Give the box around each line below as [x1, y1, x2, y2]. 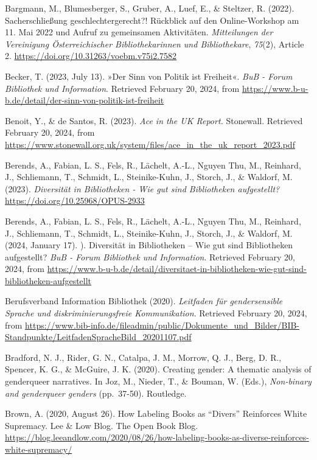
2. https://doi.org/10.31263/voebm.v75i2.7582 [5, 49, 177, 62]
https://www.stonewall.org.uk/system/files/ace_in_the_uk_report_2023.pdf [5, 138, 295, 150]
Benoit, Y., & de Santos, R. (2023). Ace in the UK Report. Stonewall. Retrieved [5, 114, 303, 127]
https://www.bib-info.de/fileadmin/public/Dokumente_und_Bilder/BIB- [25, 318, 300, 331]
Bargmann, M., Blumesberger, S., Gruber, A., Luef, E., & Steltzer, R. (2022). [5, 2, 294, 14]
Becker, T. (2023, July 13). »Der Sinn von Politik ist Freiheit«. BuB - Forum [5, 69, 293, 82]
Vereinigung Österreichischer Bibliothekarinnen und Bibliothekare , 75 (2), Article [5, 37, 304, 50]
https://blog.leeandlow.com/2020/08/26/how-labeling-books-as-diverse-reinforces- [5, 431, 309, 444]
